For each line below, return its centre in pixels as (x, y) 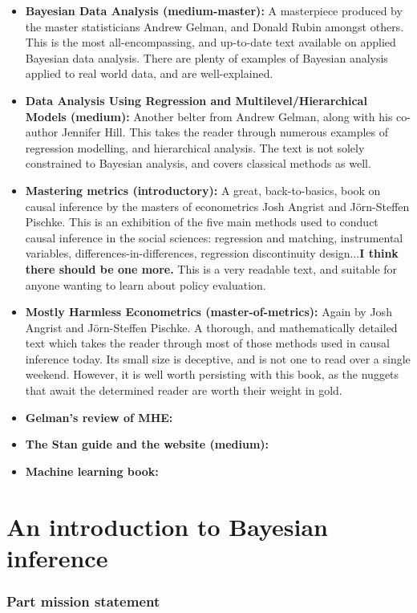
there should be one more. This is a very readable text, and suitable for (211, 268)
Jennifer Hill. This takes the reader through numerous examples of (225, 132)
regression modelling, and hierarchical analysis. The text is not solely (195, 147)
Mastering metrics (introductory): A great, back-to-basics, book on (203, 190)
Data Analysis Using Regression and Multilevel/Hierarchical (196, 100)
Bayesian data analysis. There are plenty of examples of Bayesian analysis (206, 57)
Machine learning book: (92, 471)
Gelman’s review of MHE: (99, 417)
